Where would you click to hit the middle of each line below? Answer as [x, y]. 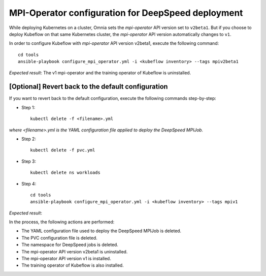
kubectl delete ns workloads [65, 173]
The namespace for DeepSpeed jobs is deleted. [70, 245]
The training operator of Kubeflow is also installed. [73, 265]
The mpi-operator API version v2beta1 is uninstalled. [75, 251]
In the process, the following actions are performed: [62, 222]
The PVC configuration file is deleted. [59, 238]
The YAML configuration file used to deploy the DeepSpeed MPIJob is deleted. [101, 231]
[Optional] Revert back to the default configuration [88, 87]
